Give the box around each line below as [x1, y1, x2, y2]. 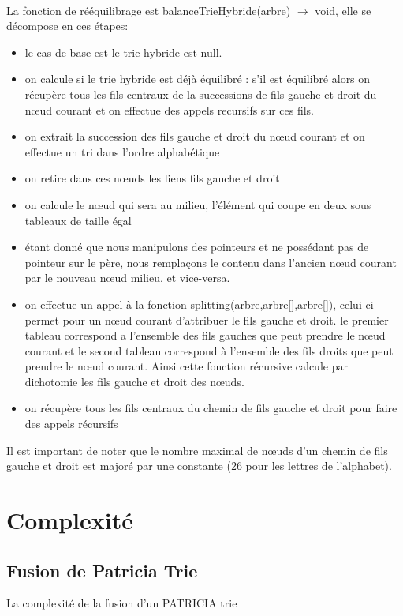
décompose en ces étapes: [6, 17, 129, 34]
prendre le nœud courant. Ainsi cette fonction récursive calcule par [24, 358, 348, 374]
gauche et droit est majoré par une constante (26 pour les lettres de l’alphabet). [6, 457, 392, 474]
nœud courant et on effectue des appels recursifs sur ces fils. [24, 101, 315, 118]
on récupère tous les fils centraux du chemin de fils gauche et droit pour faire [24, 400, 397, 416]
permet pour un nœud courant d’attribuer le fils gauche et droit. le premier [24, 311, 389, 328]
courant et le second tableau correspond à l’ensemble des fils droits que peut [24, 342, 394, 359]
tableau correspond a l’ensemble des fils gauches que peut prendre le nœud [24, 327, 386, 344]
